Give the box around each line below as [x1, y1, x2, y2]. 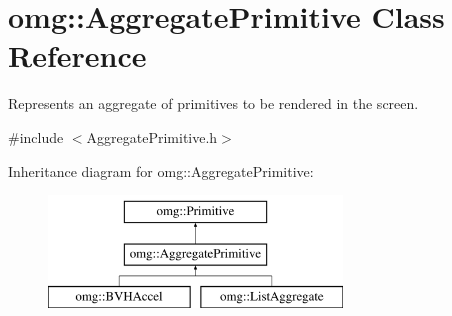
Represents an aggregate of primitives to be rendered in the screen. [8, 93, 419, 114]
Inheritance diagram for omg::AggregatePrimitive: [8, 160, 314, 181]
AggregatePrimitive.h [86, 126, 218, 147]
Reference [8, 35, 147, 76]
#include [8, 126, 64, 147]
